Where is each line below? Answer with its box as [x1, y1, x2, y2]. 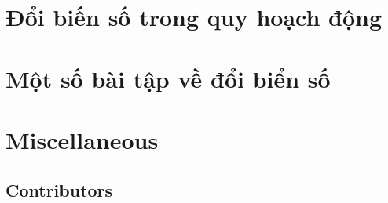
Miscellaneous [5, 123, 159, 155]
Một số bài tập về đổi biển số [5, 62, 331, 94]
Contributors [5, 177, 113, 201]
